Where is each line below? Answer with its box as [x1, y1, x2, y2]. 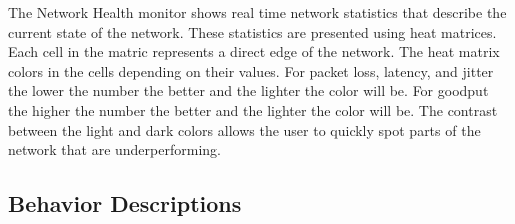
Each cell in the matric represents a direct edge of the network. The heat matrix [8, 41, 500, 62]
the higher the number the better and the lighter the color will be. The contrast [8, 99, 498, 120]
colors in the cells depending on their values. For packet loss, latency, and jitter [8, 60, 494, 81]
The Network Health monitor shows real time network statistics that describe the [8, 2, 507, 22]
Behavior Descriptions [8, 188, 242, 219]
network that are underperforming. [8, 139, 221, 160]
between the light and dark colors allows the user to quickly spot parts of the [8, 119, 481, 140]
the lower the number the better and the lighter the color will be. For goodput [8, 80, 489, 101]
